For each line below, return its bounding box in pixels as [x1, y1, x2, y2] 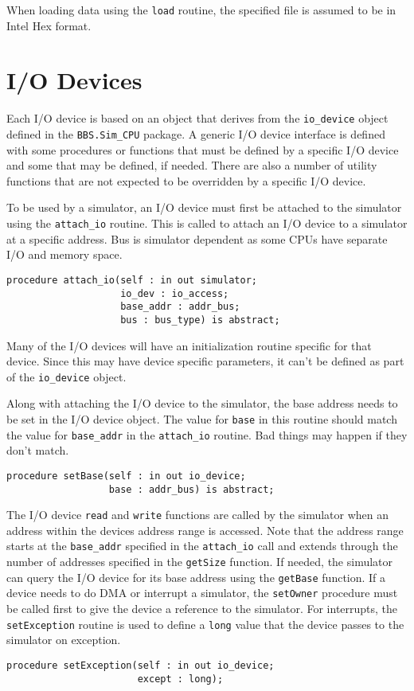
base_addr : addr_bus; [120, 301, 240, 313]
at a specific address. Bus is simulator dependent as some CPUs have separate [6, 230, 388, 247]
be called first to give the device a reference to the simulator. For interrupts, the [6, 600, 398, 617]
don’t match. [6, 442, 69, 459]
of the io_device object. [6, 368, 127, 385]
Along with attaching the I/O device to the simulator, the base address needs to [6, 395, 398, 412]
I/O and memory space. [6, 246, 123, 263]
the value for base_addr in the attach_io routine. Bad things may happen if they [6, 426, 408, 443]
